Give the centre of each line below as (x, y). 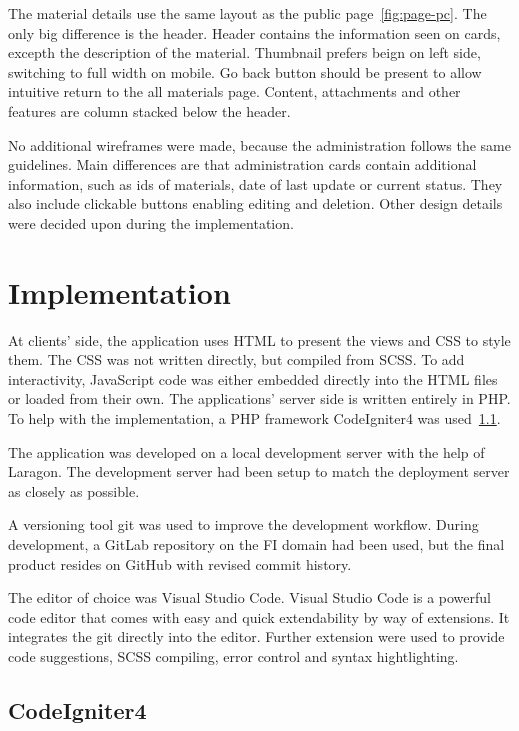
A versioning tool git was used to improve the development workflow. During (243, 524)
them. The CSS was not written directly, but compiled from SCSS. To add (236, 359)
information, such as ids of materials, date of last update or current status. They (255, 183)
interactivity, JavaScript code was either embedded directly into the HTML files (253, 378)
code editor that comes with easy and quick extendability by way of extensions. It (259, 616)
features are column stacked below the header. (149, 110)
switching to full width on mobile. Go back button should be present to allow (245, 71)
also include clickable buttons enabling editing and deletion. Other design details (255, 203)
